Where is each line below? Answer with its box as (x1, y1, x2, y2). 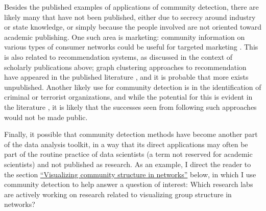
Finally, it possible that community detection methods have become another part (4, 129, 258, 139)
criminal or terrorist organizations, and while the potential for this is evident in (4, 91, 253, 102)
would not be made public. (4, 111, 88, 122)
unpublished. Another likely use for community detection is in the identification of (4, 81, 261, 92)
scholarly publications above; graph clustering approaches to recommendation (4, 61, 247, 72)
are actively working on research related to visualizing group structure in (4, 189, 232, 199)
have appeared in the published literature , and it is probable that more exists (4, 72, 249, 82)
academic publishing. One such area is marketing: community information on (4, 31, 245, 42)
